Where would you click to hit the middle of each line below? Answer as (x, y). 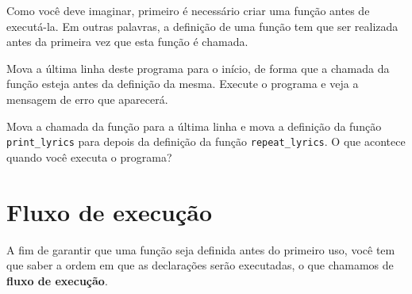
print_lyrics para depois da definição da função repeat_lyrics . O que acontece (206, 141)
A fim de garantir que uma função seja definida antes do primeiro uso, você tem (201, 249)
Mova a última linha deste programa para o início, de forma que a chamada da (198, 68)
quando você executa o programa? (89, 157)
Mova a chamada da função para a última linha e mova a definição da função (194, 126)
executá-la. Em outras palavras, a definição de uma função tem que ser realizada (202, 26)
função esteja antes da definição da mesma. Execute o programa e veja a (183, 84)
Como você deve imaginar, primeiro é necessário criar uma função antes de (188, 10)
